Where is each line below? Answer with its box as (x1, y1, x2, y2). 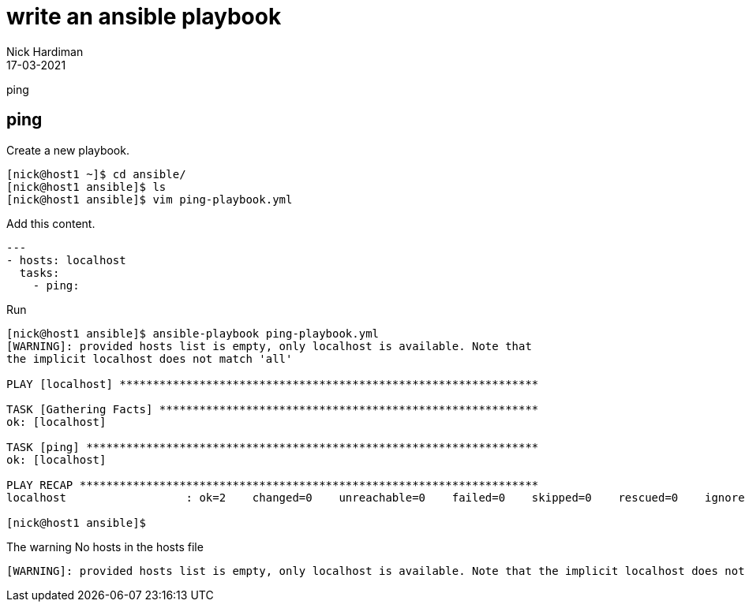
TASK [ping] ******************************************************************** (6, 440, 539, 453)
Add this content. (6, 216, 95, 230)
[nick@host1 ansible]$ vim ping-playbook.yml (6, 192, 293, 206)
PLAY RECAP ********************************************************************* (6, 478, 539, 491)
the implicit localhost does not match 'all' (6, 352, 293, 365)
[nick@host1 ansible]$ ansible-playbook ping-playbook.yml (6, 326, 380, 340)
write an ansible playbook (6, 3, 282, 30)
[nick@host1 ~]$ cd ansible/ (6, 167, 186, 181)
